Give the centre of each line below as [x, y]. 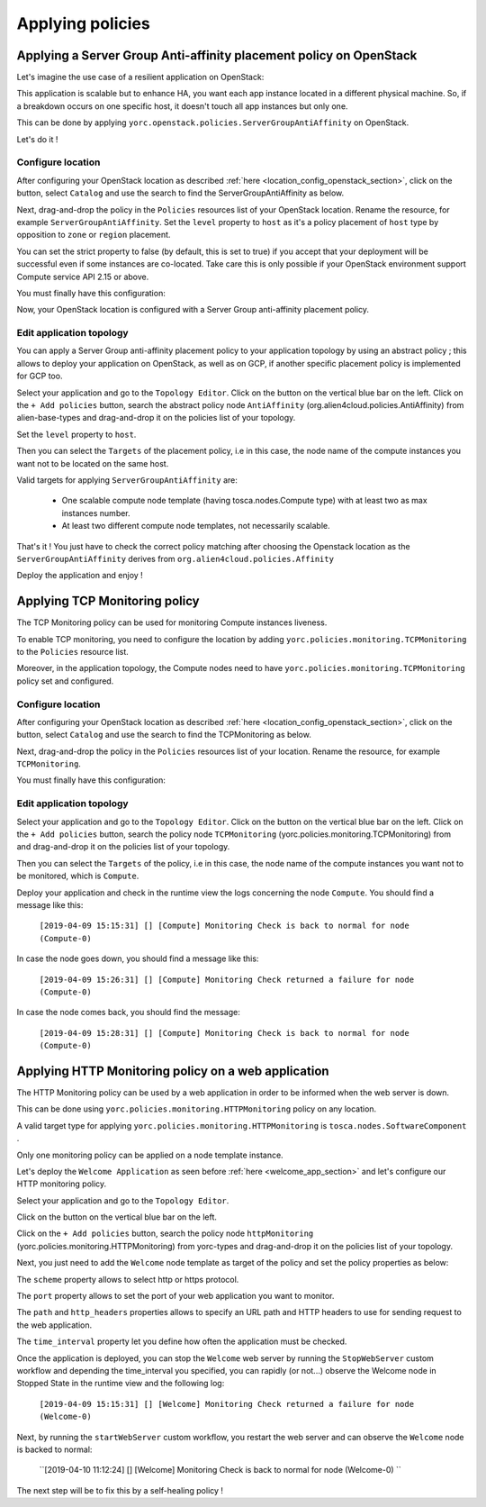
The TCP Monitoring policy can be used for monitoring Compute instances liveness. [172, 622]
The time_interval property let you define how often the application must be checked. [182, 1341]
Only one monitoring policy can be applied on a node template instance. [150, 1155]
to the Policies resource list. [73, 651]
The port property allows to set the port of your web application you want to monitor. [175, 1296]
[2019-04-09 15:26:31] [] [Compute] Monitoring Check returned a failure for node [226, 979]
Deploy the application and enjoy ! [80, 576]
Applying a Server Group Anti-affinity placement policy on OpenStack [217, 55]
